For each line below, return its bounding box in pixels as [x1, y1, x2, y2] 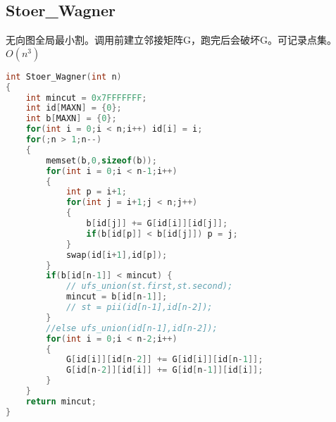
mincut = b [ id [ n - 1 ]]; [66, 292, 168, 302]
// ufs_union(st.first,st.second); [66, 281, 233, 292]
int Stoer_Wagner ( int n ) [6, 71, 122, 82]
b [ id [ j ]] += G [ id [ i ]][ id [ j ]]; [86, 218, 228, 229]
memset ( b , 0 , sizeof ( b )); [46, 155, 157, 166]
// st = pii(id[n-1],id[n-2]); [66, 302, 213, 313]
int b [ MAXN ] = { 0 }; [25, 113, 117, 124]
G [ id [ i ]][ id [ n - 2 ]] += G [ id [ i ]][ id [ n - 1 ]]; [66, 354, 263, 365]
